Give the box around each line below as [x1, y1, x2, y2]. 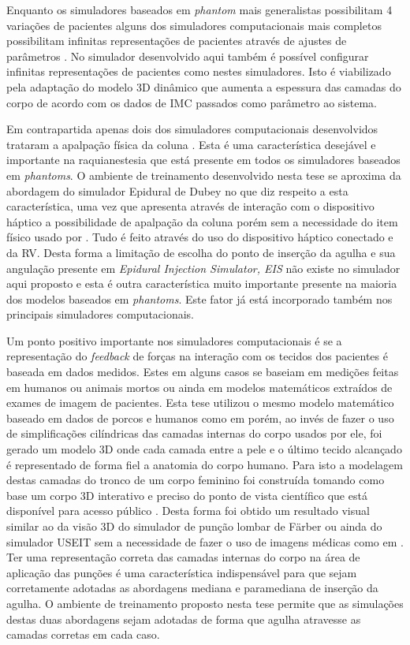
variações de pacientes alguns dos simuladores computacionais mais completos [6, 17, 382, 33]
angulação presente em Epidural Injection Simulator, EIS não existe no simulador [6, 259, 401, 276]
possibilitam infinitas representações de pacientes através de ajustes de [6, 32, 347, 49]
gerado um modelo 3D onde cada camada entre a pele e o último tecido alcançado [6, 441, 402, 457]
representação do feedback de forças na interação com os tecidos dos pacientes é [6, 348, 388, 364]
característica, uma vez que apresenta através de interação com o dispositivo [6, 198, 375, 214]
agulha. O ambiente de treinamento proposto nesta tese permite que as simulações [6, 595, 404, 611]
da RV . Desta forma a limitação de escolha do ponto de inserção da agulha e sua [6, 244, 396, 260]
